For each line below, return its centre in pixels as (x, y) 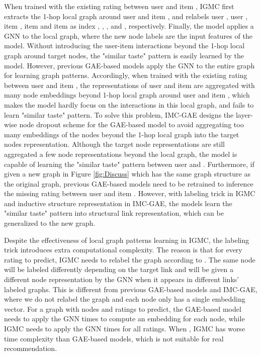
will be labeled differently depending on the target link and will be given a (119, 269)
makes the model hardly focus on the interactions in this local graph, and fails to (129, 104)
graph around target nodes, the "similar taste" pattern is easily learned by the (124, 55)
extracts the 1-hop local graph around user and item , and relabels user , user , (126, 16)
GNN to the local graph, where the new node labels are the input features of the (128, 35)
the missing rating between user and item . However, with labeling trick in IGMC (130, 193)
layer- (244, 114)
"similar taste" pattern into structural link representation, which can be (114, 213)
